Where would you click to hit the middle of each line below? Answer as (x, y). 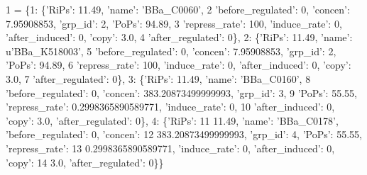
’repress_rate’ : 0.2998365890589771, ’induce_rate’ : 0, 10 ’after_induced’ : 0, (170, 107)
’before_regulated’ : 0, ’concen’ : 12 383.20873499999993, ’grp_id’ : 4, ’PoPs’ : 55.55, (184, 134)
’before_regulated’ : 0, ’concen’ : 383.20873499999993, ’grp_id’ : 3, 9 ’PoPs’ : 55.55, (181, 92)
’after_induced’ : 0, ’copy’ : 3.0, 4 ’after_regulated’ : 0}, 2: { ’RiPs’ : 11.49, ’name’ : (179, 37)
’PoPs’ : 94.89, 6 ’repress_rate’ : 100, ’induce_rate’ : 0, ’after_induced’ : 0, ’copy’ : (179, 65)
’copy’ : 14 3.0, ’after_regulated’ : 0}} (85, 162)
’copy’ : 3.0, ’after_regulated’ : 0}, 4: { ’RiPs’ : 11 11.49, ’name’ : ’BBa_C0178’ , (172, 120)
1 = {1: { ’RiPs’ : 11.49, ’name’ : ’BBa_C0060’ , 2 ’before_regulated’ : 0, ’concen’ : (178, 9)
